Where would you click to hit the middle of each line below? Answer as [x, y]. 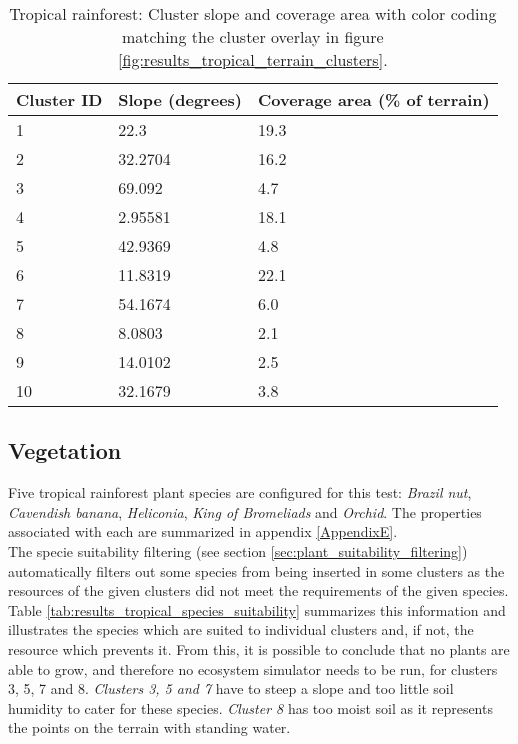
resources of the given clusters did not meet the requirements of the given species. [258, 590]
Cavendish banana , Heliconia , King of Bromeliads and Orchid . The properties [245, 511]
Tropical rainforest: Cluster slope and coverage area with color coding [253, 13]
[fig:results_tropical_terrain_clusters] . [253, 59]
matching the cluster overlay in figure [253, 36]
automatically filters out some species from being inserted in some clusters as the [256, 570]
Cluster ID [59, 99]
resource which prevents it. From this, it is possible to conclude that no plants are [259, 648]
